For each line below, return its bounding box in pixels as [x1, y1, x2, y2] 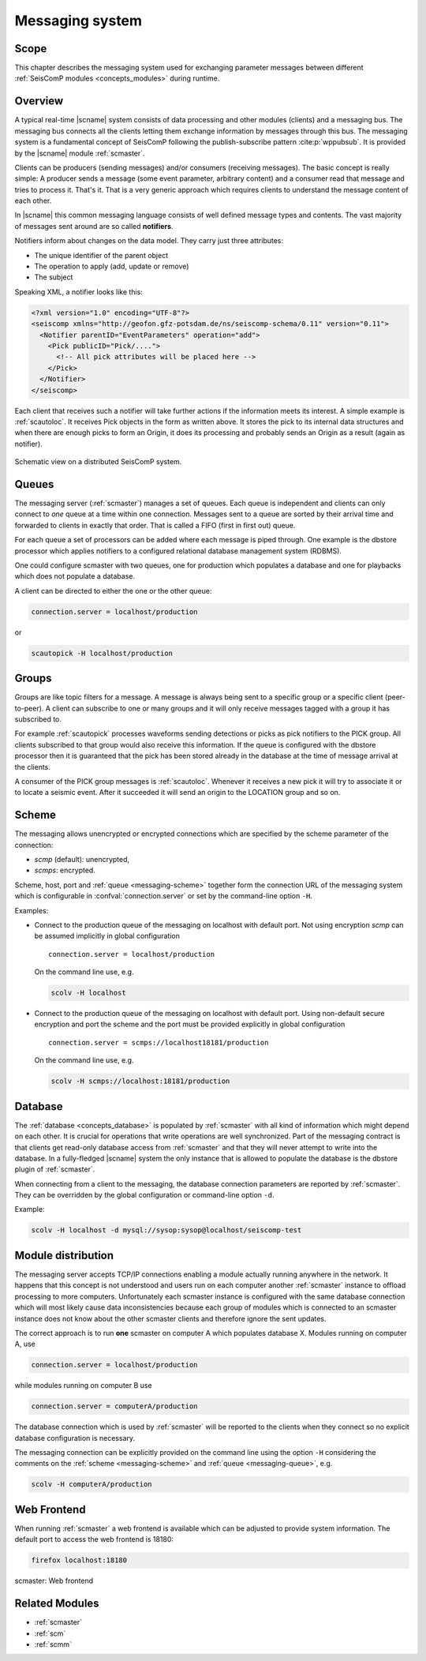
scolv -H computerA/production [31, 1480, 153, 1489]
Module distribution [14, 1248, 114, 1262]
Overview [14, 95, 64, 108]
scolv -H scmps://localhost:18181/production [50, 1077, 230, 1085]
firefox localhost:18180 [31, 1556, 128, 1565]
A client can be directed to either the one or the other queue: [14, 586, 212, 595]
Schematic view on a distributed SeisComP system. [14, 457, 182, 467]
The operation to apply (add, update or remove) [34, 261, 189, 272]
